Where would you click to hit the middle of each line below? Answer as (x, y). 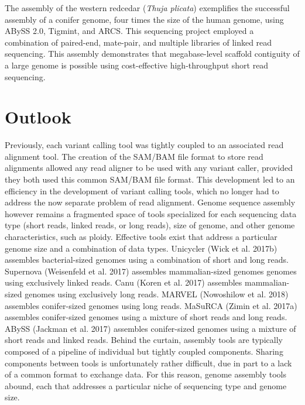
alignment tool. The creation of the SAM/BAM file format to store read (134, 156)
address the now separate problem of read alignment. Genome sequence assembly (150, 202)
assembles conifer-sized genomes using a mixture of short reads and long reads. (146, 317)
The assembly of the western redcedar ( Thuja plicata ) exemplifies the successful (147, 8)
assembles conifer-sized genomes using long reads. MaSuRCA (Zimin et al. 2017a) (151, 305)
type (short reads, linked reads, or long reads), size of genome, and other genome (150, 225)
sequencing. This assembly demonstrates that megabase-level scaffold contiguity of (152, 54)
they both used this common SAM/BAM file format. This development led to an (150, 179)
